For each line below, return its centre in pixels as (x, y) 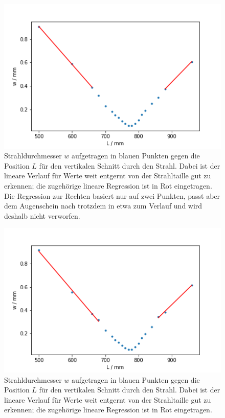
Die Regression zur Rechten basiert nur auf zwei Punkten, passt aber (112, 195)
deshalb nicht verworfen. (42, 215)
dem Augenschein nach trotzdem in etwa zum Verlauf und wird (103, 206)
